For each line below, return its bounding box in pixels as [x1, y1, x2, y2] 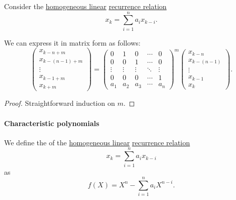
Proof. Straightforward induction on [4, 98, 115, 108]
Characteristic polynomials [4, 117, 100, 128]
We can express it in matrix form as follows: [4, 37, 140, 48]
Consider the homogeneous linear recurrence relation [4, 1, 167, 11]
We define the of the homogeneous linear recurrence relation [4, 137, 190, 147]
